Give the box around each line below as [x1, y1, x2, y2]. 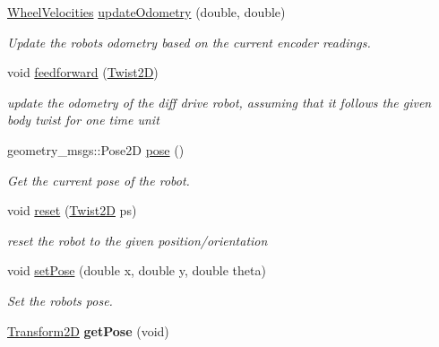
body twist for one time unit [7, 110, 159, 129]
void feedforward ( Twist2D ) [7, 63, 159, 82]
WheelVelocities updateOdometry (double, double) [7, 3, 286, 21]
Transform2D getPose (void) [7, 321, 169, 340]
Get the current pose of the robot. [7, 170, 190, 189]
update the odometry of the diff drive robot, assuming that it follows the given [7, 92, 432, 111]
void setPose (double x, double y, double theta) [7, 261, 266, 280]
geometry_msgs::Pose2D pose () [7, 140, 185, 159]
